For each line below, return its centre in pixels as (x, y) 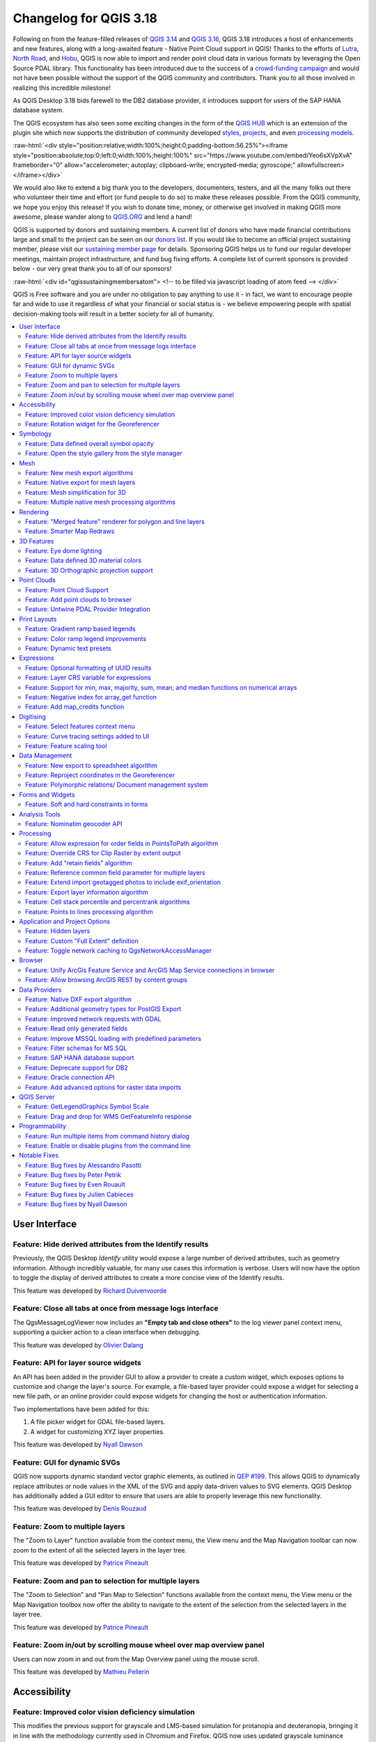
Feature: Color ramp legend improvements (86, 638)
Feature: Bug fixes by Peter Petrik (73, 1175)
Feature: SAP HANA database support (80, 1058)
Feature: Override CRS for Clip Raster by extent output (103, 853)
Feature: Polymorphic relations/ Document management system (117, 785)
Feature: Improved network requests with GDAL (93, 1019)
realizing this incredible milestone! (62, 88)
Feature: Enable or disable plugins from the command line (108, 1146)
